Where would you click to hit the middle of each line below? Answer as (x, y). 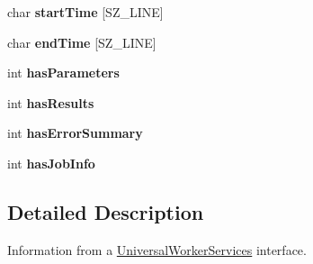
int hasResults (51, 102)
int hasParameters (63, 73)
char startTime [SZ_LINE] (85, 12)
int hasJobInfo (51, 163)
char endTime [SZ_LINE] (82, 42)
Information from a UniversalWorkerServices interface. (157, 249)
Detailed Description (106, 211)
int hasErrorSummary (75, 133)
